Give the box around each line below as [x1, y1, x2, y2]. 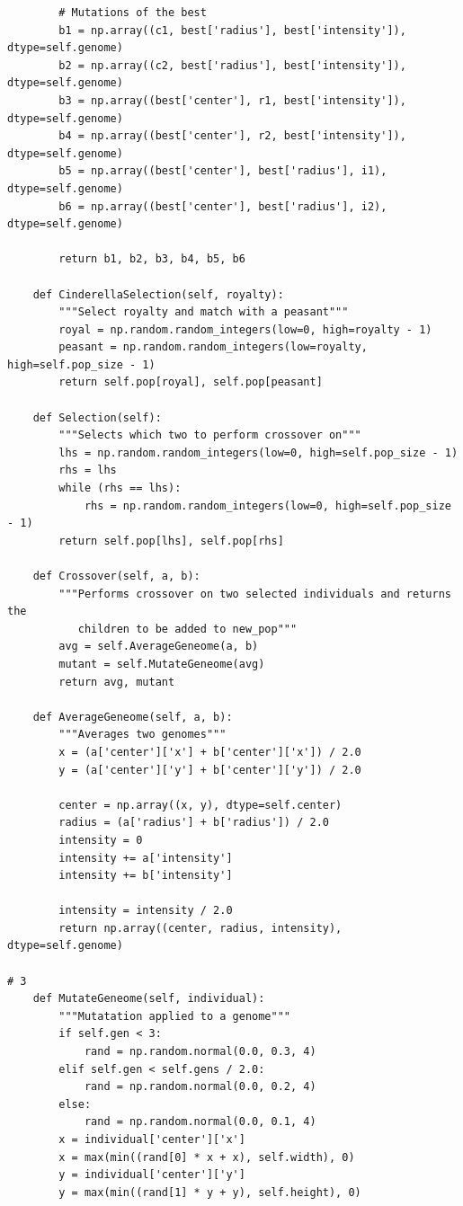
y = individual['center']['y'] [58, 1168, 245, 1182]
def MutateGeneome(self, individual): [32, 992, 265, 1006]
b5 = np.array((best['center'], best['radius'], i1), [58, 164, 387, 178]
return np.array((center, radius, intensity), [58, 921, 343, 935]
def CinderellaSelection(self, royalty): [32, 288, 284, 301]
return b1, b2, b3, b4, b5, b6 [58, 253, 245, 266]
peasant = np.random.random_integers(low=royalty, [58, 341, 368, 354]
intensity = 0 [58, 833, 143, 847]
